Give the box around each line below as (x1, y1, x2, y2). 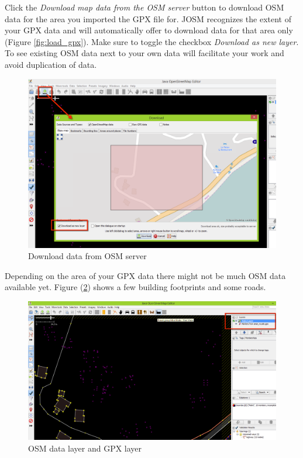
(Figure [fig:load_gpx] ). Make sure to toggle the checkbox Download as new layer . (5, 35, 299, 47)
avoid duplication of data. (5, 58, 97, 70)
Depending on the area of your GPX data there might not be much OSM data (5, 269, 286, 281)
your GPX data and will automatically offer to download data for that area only (5, 24, 293, 36)
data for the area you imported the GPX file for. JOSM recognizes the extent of (5, 12, 291, 25)
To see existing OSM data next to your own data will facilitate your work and (5, 47, 284, 59)
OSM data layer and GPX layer (28, 442, 142, 454)
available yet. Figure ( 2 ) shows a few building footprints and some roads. (5, 281, 266, 293)
